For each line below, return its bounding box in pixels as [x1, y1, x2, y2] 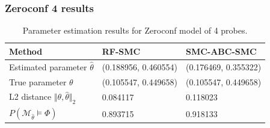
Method [9, 44, 43, 57]
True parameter [9, 75, 67, 88]
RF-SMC [102, 44, 141, 57]
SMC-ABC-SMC [185, 44, 257, 57]
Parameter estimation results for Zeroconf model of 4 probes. [22, 24, 248, 37]
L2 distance [9, 90, 52, 103]
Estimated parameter [9, 60, 87, 73]
